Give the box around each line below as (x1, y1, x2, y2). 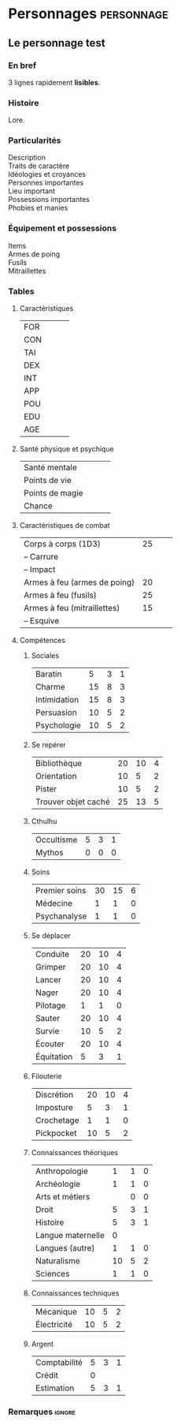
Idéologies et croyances (8, 170, 87, 179)
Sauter (35, 1013, 61, 1024)
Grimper (35, 962, 66, 973)
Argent (31, 1339, 54, 1349)
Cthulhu (31, 817, 57, 826)
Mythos (35, 847, 65, 858)
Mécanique (35, 1307, 77, 1318)
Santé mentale (23, 462, 77, 473)
